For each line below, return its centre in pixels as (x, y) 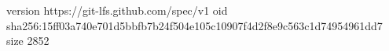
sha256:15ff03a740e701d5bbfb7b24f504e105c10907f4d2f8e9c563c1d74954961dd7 (194, 25)
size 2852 (28, 41)
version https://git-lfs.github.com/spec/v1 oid (117, 10)
